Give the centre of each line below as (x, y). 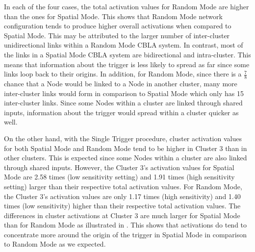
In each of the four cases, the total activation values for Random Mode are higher (127, 6)
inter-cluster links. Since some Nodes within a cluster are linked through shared (123, 103)
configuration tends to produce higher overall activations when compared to (118, 26)
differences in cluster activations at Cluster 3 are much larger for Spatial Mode (122, 215)
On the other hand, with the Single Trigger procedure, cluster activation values (123, 138)
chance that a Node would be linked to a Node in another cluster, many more (121, 83)
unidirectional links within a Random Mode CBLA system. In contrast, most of (124, 45)
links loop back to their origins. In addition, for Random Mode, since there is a (123, 74)
